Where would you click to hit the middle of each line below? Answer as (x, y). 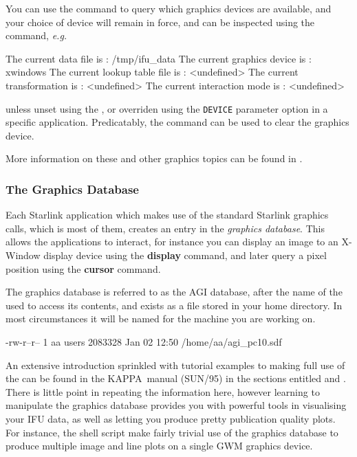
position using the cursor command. (83, 268)
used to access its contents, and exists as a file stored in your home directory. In (174, 305)
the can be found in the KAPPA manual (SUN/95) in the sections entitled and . (176, 378)
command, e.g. (36, 35)
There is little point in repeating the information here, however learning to (163, 391)
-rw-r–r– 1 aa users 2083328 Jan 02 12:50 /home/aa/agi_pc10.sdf (144, 341)
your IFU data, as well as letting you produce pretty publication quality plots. (171, 418)
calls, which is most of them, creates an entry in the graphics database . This (165, 228)
